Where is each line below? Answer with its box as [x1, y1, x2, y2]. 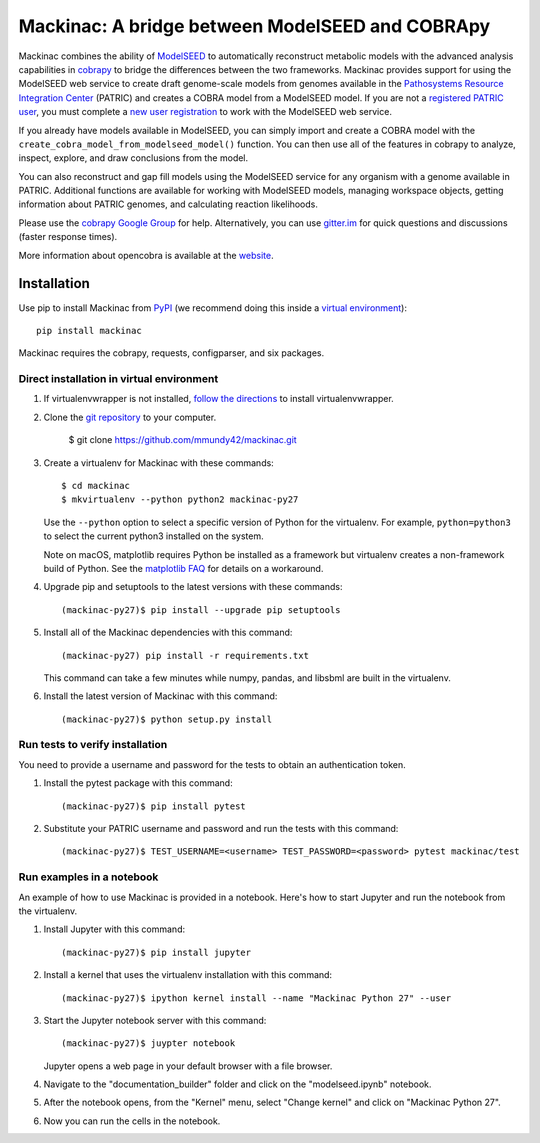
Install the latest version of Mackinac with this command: [43, 690, 278, 702]
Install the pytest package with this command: [43, 777, 234, 789]
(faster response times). [18, 231, 118, 243]
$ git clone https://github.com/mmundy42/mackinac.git [68, 434, 297, 446]
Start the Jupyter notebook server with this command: [43, 1014, 267, 1026]
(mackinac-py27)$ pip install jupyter [61, 946, 252, 958]
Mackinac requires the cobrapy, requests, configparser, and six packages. [18, 347, 325, 359]
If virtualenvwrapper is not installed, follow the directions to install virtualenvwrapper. [43, 393, 394, 405]
